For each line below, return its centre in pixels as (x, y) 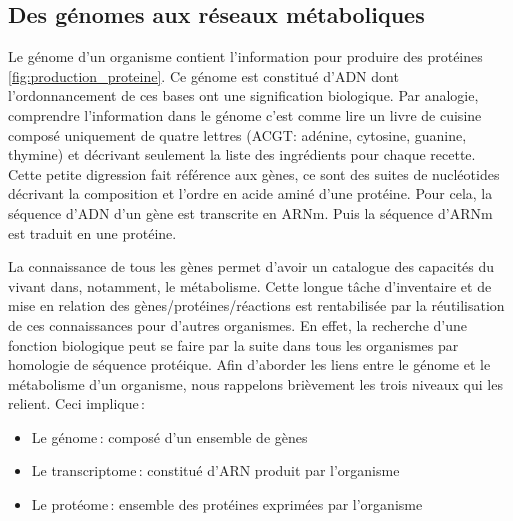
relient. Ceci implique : (76, 403)
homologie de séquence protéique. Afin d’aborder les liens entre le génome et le (249, 364)
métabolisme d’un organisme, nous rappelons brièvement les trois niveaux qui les (255, 383)
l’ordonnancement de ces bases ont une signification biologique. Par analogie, (243, 95)
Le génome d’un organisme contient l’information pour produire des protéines (245, 56)
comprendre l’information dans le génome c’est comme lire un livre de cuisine (245, 114)
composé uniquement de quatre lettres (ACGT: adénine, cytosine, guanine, (237, 134)
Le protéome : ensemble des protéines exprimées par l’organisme (227, 504)
